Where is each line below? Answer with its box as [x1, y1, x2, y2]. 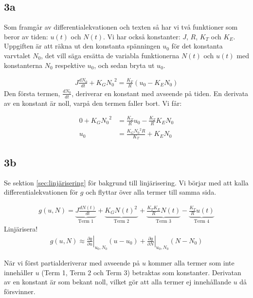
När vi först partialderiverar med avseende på [4, 258, 140, 268]
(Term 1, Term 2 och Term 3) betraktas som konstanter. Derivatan [41, 267, 241, 277]
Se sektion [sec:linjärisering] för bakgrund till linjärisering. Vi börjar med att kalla [4, 177, 249, 187]
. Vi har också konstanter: [103, 31, 181, 41]
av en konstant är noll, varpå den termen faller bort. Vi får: [4, 98, 182, 108]
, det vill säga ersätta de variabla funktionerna [41, 50, 180, 60]
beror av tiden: [4, 31, 48, 41]
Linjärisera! [4, 224, 38, 234]
